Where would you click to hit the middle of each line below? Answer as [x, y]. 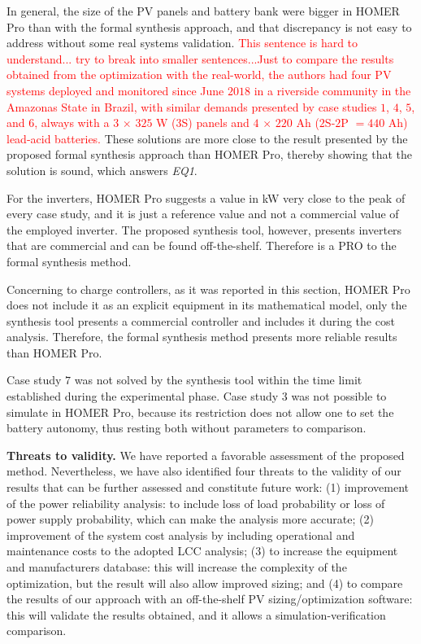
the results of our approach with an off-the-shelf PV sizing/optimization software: [210, 599]
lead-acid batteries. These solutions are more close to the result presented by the [207, 138]
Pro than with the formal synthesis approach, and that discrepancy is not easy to [209, 26]
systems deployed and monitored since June [115, 90]
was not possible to [339, 396]
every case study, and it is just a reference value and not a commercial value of [203, 214]
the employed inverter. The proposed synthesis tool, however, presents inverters [204, 229]
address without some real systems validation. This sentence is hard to [182, 43]
